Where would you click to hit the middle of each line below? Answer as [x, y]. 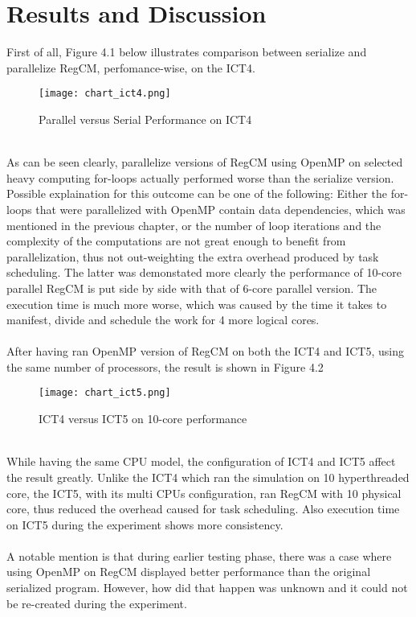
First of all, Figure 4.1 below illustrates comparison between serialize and [187, 52]
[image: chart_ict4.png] [105, 94]
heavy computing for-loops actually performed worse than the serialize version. [200, 177]
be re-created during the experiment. [97, 603]
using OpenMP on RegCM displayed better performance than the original [189, 572]
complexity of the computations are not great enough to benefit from [176, 241]
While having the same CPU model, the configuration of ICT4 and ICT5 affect [201, 461]
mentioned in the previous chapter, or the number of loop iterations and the [194, 225]
